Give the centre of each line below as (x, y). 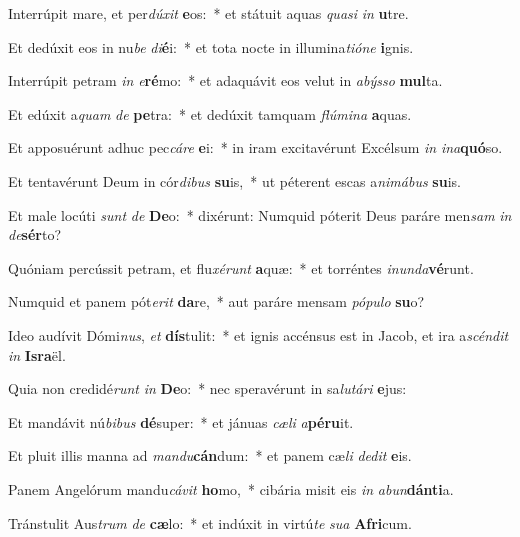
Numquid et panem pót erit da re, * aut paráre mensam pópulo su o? (216, 301)
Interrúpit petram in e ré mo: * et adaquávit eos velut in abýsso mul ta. (225, 80)
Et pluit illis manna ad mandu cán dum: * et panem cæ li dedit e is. (210, 455)
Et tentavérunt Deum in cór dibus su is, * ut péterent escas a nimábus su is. (234, 180)
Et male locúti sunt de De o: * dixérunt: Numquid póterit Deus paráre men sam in (260, 214)
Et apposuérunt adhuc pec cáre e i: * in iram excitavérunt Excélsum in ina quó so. (255, 147)
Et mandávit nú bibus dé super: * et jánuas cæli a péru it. (181, 421)
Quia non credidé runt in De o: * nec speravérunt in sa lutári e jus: (207, 388)
